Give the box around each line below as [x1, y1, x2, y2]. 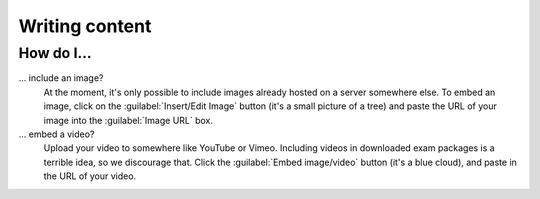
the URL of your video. [43, 170, 137, 182]
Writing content [18, 15, 152, 37]
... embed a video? [18, 128, 95, 140]
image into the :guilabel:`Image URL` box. [43, 114, 214, 126]
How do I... [18, 44, 92, 62]
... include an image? [18, 72, 104, 84]
